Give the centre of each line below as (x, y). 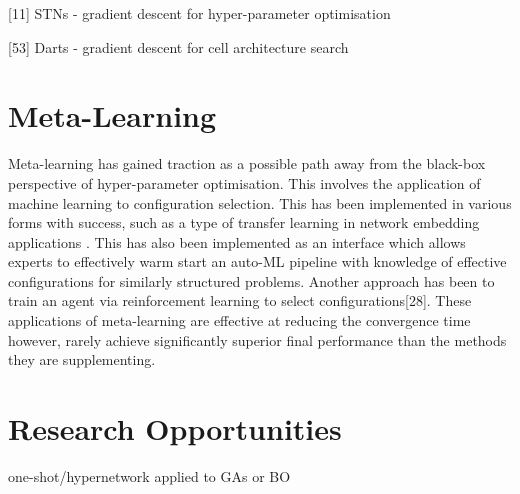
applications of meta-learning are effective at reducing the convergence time (239, 320)
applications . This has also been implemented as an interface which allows (237, 241)
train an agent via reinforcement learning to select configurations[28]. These (240, 300)
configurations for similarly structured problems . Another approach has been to (251, 280)
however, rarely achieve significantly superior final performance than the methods (257, 339)
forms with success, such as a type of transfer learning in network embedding (244, 222)
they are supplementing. (82, 359)
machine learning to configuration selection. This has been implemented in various (260, 202)
